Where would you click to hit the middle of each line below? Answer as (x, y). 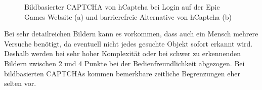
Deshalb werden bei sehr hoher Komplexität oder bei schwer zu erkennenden (123, 53)
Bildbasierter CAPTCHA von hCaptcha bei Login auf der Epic (122, 7)
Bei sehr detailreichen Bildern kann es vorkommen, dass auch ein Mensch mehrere (131, 34)
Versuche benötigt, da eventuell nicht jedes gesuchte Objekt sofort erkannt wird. (128, 43)
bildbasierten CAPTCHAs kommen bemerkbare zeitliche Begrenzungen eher (122, 73)
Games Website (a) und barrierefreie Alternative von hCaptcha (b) (128, 16)
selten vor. (20, 83)
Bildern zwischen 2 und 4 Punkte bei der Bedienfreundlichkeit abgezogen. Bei (124, 63)
